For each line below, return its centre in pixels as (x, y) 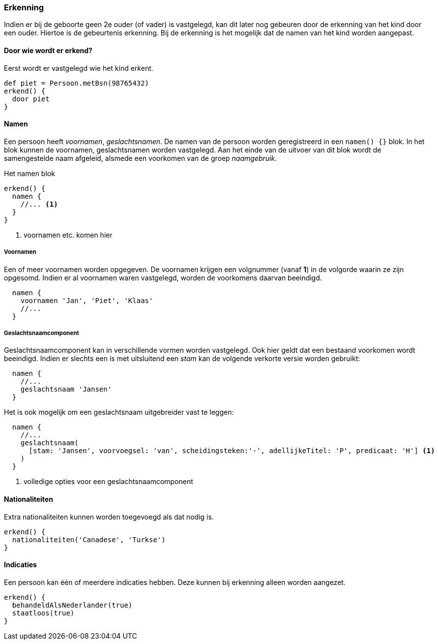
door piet (31, 99)
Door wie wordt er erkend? (48, 50)
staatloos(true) (43, 613)
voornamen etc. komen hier (68, 235)
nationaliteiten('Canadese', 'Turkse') (89, 539)
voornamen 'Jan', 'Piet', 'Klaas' (87, 300)
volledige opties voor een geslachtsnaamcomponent (108, 482)
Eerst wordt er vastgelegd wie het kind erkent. (79, 68)
